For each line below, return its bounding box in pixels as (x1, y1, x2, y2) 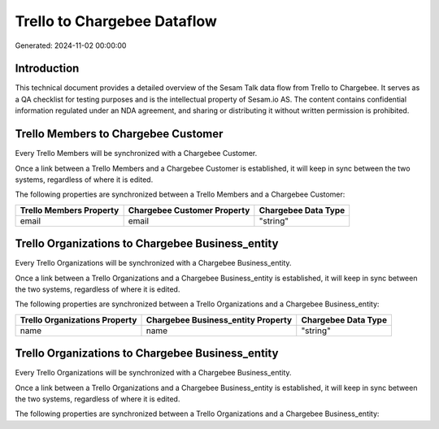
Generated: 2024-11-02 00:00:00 (15, 41, 127, 50)
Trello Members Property (20, 204, 120, 215)
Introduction (15, 62, 80, 76)
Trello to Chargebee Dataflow (15, 12, 217, 30)
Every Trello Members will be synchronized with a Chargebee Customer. (15, 149, 258, 158)
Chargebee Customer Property (128, 204, 250, 215)
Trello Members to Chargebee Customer (15, 127, 224, 141)
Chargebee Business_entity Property (146, 314, 293, 325)
